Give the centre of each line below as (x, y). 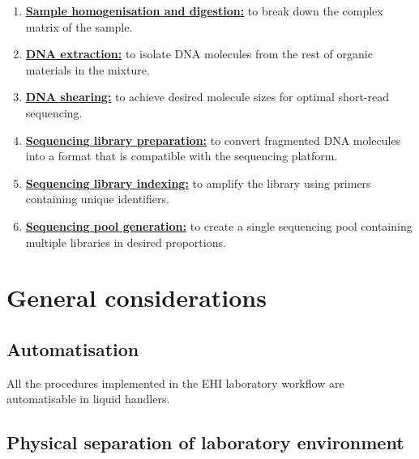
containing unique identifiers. (97, 199)
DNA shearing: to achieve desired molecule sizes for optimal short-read (207, 97)
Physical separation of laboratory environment (205, 442)
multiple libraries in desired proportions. (126, 242)
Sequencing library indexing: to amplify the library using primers (198, 183)
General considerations (137, 297)
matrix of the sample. (79, 26)
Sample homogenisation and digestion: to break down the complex (204, 11)
